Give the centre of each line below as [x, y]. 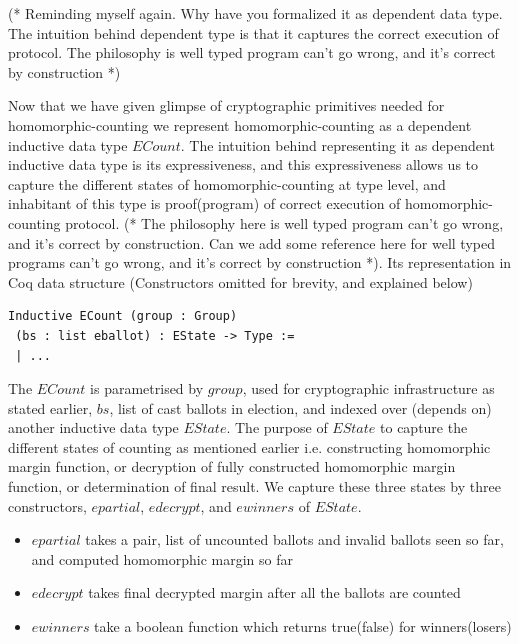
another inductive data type [93, 427]
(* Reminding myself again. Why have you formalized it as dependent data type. [255, 13]
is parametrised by [147, 388]
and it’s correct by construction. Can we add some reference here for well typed [251, 242]
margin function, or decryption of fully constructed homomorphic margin [232, 466]
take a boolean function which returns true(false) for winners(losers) [303, 626]
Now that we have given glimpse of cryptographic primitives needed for [226, 105]
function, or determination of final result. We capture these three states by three [254, 486]
